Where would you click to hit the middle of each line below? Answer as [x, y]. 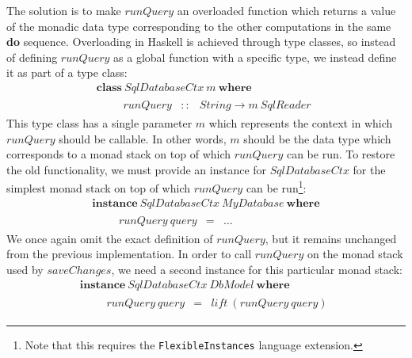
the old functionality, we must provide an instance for [137, 169]
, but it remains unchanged [331, 238]
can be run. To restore [341, 154]
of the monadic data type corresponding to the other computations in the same [199, 26]
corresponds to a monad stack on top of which [119, 154]
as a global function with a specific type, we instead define [255, 57]
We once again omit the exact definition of [110, 238]
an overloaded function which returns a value [286, 10]
